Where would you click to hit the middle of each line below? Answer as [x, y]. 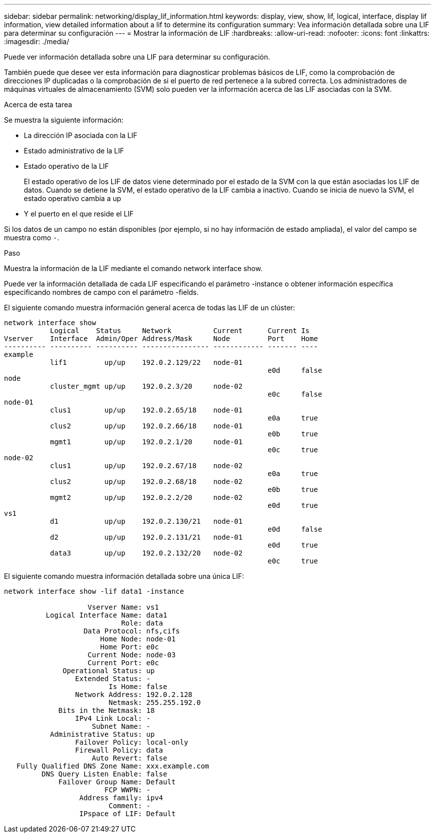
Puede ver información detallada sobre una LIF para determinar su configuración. [137, 57]
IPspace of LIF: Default [127, 814]
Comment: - [130, 806]
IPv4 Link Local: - [113, 718]
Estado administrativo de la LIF [74, 151]
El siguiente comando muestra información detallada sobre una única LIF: [124, 576]
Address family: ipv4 [121, 798]
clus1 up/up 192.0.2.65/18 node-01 [146, 410]
